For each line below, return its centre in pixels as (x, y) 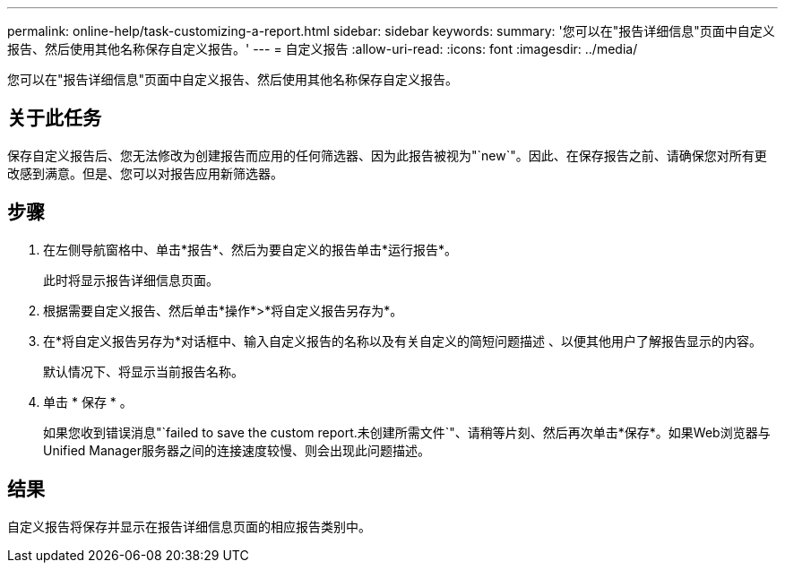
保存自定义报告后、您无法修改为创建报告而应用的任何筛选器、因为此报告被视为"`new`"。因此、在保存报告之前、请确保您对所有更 (387, 155)
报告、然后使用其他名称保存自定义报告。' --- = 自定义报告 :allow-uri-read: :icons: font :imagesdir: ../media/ (323, 49)
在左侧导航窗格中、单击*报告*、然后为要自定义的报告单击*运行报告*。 (250, 249)
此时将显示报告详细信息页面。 (131, 280)
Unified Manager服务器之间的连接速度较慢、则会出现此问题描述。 (237, 450)
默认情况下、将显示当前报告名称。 (143, 371)
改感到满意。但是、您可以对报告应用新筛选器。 (145, 173)
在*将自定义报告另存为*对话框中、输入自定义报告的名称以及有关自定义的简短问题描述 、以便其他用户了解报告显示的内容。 (402, 341)
